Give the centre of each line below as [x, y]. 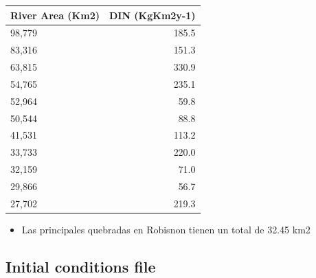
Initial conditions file [81, 266]
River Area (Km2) [55, 15]
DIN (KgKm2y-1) [152, 15]
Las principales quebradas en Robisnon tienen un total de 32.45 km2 [166, 229]
